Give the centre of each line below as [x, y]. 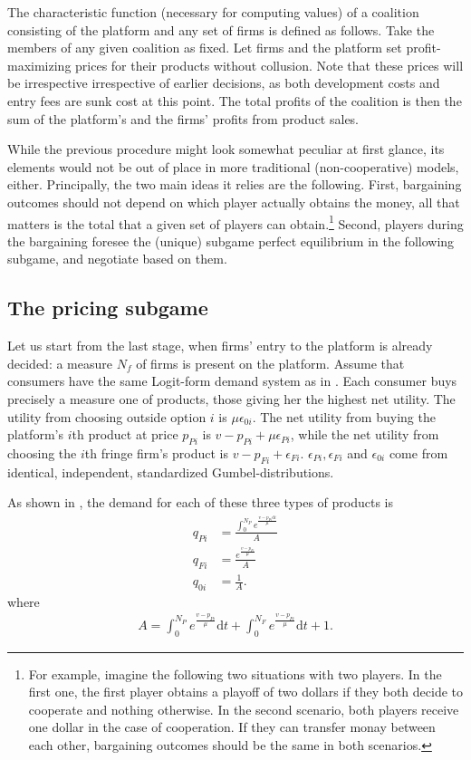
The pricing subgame [108, 308]
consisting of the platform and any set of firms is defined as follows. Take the [221, 29]
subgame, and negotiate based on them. [117, 259]
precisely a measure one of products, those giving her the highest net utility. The [231, 398]
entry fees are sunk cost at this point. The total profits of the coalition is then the [235, 100]
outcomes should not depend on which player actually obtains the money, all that [234, 202]
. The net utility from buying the [344, 416]
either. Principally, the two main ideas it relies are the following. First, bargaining [235, 184]
